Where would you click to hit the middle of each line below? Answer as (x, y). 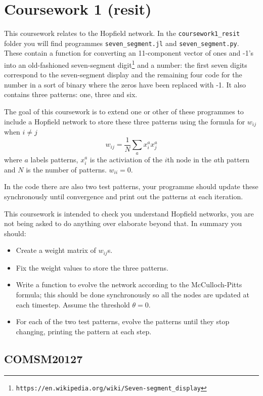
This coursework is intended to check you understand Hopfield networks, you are (129, 213)
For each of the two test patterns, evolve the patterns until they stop (123, 321)
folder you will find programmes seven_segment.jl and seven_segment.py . (122, 43)
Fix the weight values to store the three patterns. (92, 267)
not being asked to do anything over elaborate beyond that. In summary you (123, 223)
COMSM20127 (43, 358)
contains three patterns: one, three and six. (71, 94)
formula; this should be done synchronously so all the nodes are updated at (133, 294)
